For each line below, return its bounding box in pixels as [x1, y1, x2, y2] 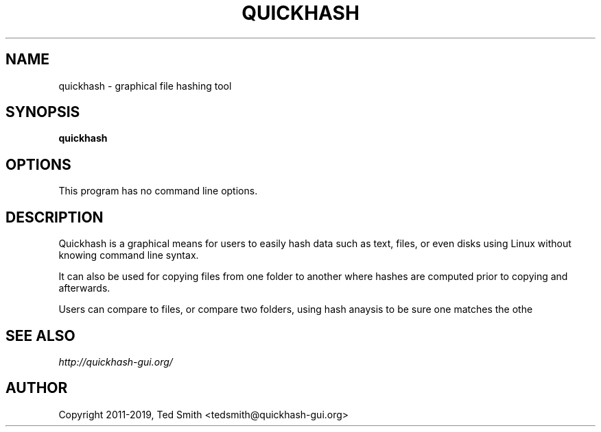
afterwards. [58, 282, 110, 294]
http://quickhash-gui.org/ [58, 355, 173, 368]
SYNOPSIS [5, 103, 80, 121]
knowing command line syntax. [58, 249, 199, 262]
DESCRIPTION [5, 208, 104, 226]
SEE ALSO [5, 327, 75, 344]
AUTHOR [5, 379, 68, 397]
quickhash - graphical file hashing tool [58, 79, 232, 92]
